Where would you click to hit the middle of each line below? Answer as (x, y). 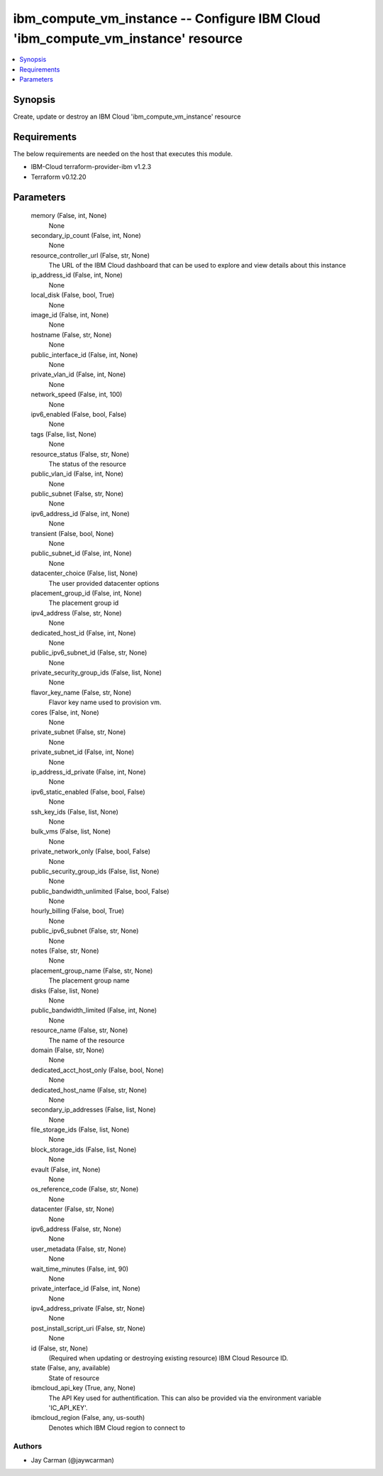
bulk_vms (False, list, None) (71, 831)
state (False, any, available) (71, 1368)
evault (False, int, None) (66, 1169)
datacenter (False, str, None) (73, 1209)
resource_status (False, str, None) (80, 454)
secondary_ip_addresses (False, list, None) (93, 1110)
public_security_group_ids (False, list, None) (95, 871)
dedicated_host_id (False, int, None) (83, 633)
